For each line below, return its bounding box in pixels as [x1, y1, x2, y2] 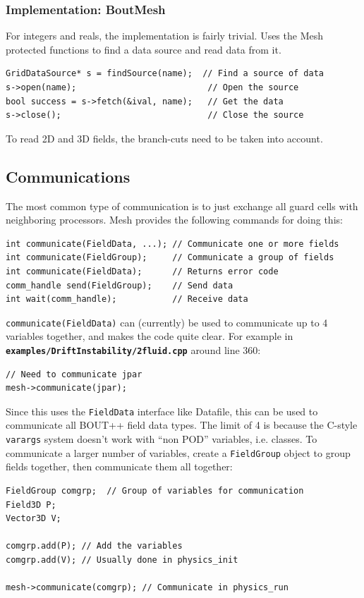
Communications [6, 165, 131, 187]
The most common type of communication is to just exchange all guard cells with [6, 198, 358, 213]
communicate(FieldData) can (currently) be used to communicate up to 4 [6, 315, 328, 329]
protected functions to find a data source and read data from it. [6, 42, 281, 56]
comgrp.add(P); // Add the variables [6, 541, 183, 551]
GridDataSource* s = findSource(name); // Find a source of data [6, 68, 324, 79]
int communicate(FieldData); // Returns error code [6, 266, 279, 276]
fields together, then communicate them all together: [6, 459, 233, 474]
